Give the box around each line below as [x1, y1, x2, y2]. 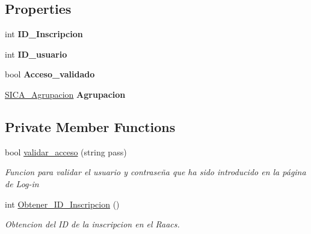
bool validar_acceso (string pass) [5, 145, 127, 158]
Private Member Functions [5, 117, 176, 136]
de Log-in [5, 177, 39, 190]
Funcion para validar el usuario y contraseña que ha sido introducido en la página [5, 166, 306, 178]
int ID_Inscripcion [5, 28, 83, 40]
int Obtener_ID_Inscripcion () [5, 197, 120, 210]
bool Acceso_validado [5, 68, 95, 80]
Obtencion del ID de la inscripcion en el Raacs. [5, 218, 180, 230]
